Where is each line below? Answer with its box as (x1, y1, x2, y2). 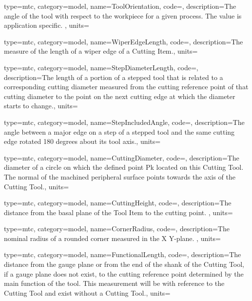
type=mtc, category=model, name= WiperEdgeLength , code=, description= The (4, 36, 243, 46)
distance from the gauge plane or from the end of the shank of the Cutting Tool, (4, 259, 245, 269)
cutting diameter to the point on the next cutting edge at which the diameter (4, 91, 235, 101)
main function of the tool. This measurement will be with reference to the (4, 278, 225, 288)
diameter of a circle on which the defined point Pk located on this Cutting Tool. (4, 162, 244, 172)
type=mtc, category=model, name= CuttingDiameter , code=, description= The (4, 152, 239, 162)
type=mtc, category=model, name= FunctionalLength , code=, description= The (4, 249, 241, 260)
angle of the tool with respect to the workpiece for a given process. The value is (4, 10, 242, 20)
